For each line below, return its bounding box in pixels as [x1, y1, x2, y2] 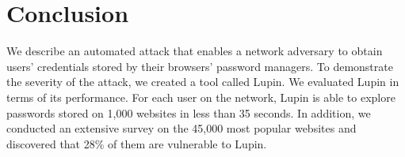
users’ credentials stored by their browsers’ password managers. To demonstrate [6, 58, 393, 74]
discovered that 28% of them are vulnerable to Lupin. [6, 135, 267, 151]
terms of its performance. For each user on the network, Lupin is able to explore [6, 88, 395, 105]
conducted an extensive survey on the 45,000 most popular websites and [6, 120, 357, 136]
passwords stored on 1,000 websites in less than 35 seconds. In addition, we [6, 104, 371, 121]
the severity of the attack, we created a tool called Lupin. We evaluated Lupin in [6, 73, 399, 90]
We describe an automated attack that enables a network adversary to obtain [6, 43, 383, 59]
